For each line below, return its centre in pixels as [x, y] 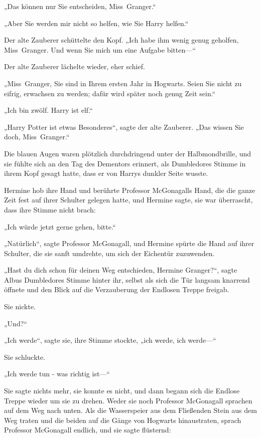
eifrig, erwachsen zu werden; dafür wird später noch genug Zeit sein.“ [110, 93]
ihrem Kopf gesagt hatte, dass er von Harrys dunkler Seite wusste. [106, 173]
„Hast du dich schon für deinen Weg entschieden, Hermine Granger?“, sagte [121, 270]
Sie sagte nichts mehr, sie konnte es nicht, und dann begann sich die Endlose [122, 391]
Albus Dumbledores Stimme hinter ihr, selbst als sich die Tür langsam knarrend [127, 279]
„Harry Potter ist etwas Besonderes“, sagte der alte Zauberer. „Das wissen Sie [124, 127]
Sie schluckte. [25, 357]
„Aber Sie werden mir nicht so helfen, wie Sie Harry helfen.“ [96, 23]
